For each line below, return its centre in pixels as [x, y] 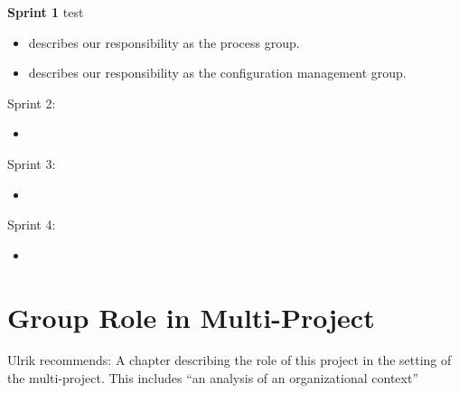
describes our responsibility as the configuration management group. [217, 73]
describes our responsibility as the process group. [164, 42]
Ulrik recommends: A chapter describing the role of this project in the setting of [229, 360]
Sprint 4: [32, 225]
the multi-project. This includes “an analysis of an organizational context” [213, 378]
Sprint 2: [32, 103]
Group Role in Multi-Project [191, 317]
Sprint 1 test [46, 12]
